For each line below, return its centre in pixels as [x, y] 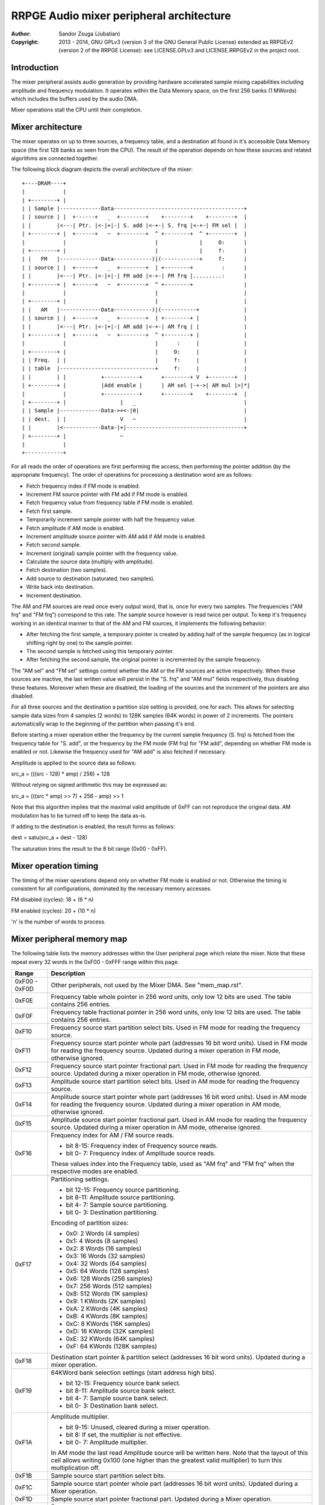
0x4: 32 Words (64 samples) [107, 1263]
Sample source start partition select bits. [108, 1476]
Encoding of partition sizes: [90, 1223]
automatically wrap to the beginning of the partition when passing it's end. [103, 724]
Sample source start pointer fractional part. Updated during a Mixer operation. [161, 1499]
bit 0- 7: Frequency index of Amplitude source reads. [141, 1153]
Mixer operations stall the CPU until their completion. [76, 110]
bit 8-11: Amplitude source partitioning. [121, 1197]
